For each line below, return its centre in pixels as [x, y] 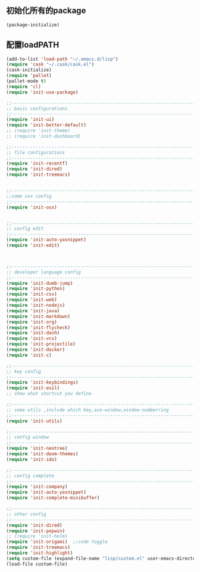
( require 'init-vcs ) [32, 338]
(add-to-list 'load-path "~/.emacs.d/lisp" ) [62, 59]
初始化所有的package [46, 11]
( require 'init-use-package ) [42, 92]
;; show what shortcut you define [49, 394]
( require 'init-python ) [36, 289]
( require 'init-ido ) [32, 459]
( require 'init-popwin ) [36, 531]
